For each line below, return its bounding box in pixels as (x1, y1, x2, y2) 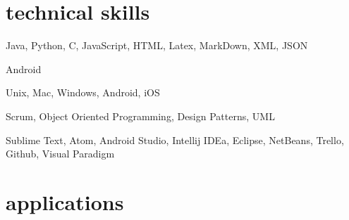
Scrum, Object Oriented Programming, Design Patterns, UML (6, 108, 275, 123)
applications (6, 187, 124, 216)
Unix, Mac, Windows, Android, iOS (6, 85, 160, 100)
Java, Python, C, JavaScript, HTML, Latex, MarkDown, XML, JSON (6, 38, 308, 53)
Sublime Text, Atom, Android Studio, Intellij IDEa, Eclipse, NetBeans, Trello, (6, 132, 344, 147)
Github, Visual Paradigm (6, 146, 115, 161)
